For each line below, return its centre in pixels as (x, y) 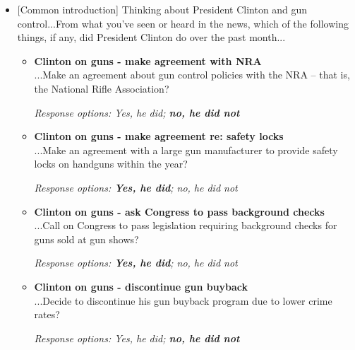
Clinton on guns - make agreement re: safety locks (159, 136)
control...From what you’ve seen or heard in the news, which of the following (183, 23)
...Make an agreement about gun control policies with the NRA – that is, (192, 75)
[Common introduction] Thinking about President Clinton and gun (162, 9)
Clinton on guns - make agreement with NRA (148, 60)
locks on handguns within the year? (111, 164)
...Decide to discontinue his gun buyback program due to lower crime (183, 300)
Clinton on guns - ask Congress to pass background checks (179, 211)
